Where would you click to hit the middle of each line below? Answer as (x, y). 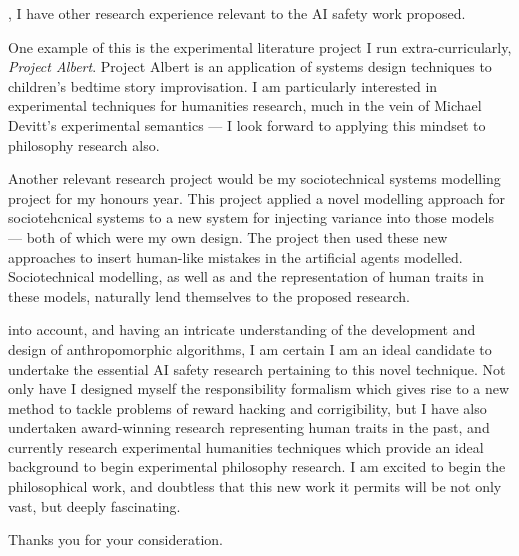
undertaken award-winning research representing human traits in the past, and (249, 427)
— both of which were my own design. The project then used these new (228, 236)
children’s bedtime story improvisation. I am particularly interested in (223, 85)
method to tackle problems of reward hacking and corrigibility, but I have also (247, 407)
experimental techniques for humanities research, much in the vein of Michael (245, 105)
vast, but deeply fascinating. (94, 505)
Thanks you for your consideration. (115, 539)
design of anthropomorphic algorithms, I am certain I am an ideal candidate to (250, 348)
